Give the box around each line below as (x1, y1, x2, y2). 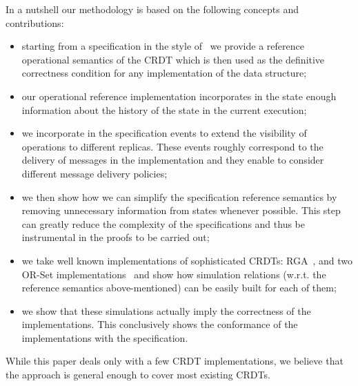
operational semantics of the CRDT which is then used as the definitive (21, 52, 325, 66)
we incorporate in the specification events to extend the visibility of (21, 126, 307, 140)
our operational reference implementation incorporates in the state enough (21, 88, 337, 103)
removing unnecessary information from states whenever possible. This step (21, 203, 341, 218)
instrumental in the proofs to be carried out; (21, 230, 210, 244)
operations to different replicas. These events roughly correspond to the (21, 139, 324, 153)
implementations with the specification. (21, 330, 188, 345)
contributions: (6, 15, 64, 30)
